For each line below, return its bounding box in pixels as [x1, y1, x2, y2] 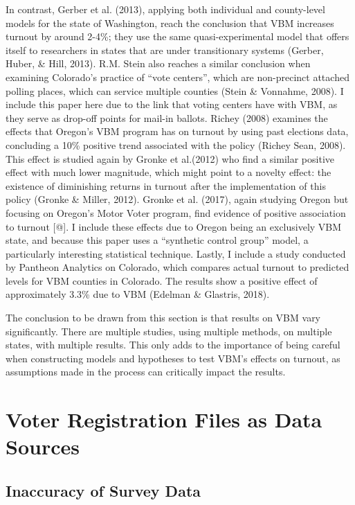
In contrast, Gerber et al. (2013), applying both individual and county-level [6, 2, 325, 16]
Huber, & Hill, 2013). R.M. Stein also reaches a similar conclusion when [6, 56, 311, 71]
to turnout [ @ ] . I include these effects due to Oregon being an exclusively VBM [6, 219, 342, 233]
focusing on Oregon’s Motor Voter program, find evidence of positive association [6, 205, 346, 220]
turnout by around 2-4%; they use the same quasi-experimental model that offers [6, 29, 349, 44]
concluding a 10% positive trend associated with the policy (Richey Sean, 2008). [6, 137, 346, 152]
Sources [6, 432, 80, 461]
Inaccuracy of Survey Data [6, 479, 201, 501]
